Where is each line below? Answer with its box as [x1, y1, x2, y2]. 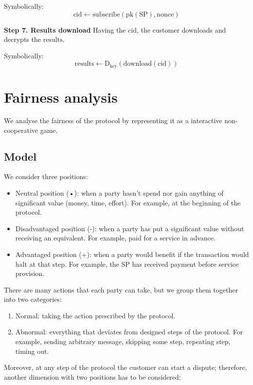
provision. [15, 268, 45, 278]
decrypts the [4, 34, 41, 44]
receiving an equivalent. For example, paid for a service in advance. [15, 233, 216, 243]
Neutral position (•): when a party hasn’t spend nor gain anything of [15, 187, 224, 198]
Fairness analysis [4, 87, 118, 107]
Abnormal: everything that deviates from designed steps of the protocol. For [15, 327, 243, 337]
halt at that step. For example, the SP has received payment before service [15, 258, 239, 269]
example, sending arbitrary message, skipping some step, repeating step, [15, 336, 231, 347]
